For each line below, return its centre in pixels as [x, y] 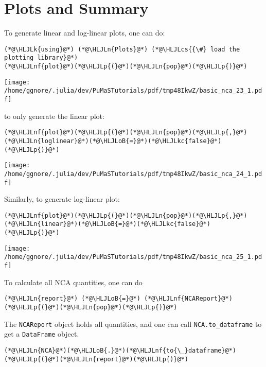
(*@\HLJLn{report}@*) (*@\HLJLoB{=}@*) [72, 299]
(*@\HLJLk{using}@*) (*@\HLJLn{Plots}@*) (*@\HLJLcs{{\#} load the [122, 49]
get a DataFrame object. [42, 334]
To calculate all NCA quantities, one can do [73, 282]
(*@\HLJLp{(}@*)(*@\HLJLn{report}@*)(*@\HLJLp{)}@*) [96, 359]
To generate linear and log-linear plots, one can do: [85, 33]
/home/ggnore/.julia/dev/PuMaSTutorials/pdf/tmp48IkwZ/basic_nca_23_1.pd [133, 91]
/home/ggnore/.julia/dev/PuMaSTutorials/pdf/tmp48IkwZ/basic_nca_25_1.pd [133, 257]
